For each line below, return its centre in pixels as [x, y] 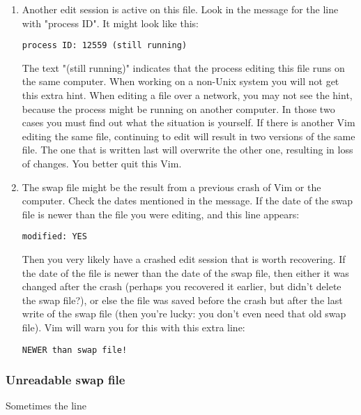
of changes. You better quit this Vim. [102, 163]
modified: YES [54, 237]
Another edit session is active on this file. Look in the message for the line [180, 9]
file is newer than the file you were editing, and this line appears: [161, 214]
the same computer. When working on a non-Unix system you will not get [180, 81]
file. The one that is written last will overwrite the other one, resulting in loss [187, 150]
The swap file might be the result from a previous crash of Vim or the [171, 187]
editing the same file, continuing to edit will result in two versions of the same [189, 136]
